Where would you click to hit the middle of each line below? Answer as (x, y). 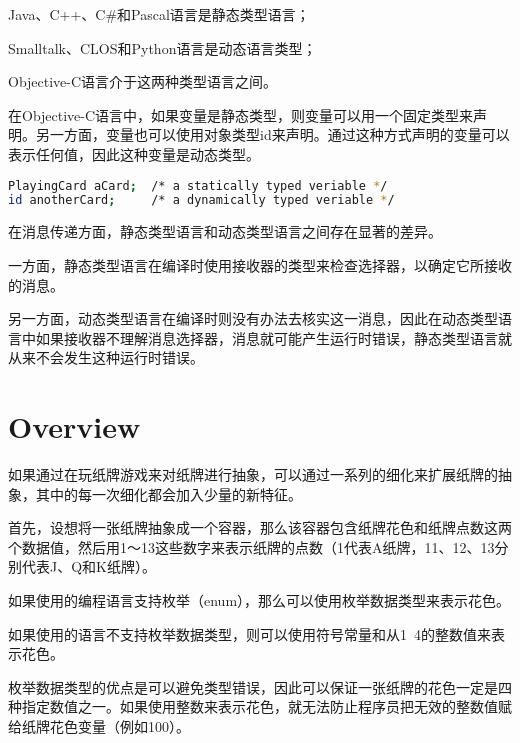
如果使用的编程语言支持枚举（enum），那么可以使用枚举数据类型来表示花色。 (259, 599)
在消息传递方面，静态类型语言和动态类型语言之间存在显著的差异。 (225, 231)
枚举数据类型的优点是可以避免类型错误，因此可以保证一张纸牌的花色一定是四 (260, 686)
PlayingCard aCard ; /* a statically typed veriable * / (198, 185)
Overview (74, 426)
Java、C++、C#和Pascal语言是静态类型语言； (159, 14)
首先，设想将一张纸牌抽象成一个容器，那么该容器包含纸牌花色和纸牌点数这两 (260, 527)
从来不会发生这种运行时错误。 (106, 357)
